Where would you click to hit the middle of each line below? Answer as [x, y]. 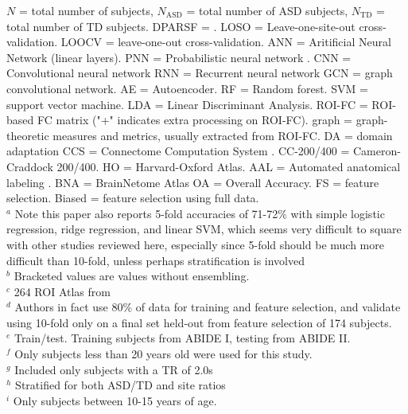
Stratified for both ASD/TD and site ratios [120, 385]
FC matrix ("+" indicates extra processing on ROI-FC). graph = [195, 120]
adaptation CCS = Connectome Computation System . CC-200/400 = [178, 151]
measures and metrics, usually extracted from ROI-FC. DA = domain [223, 135]
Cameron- [377, 151]
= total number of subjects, [86, 10]
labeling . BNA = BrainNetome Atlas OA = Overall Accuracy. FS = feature [193, 182]
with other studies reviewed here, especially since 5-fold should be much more [195, 244]
